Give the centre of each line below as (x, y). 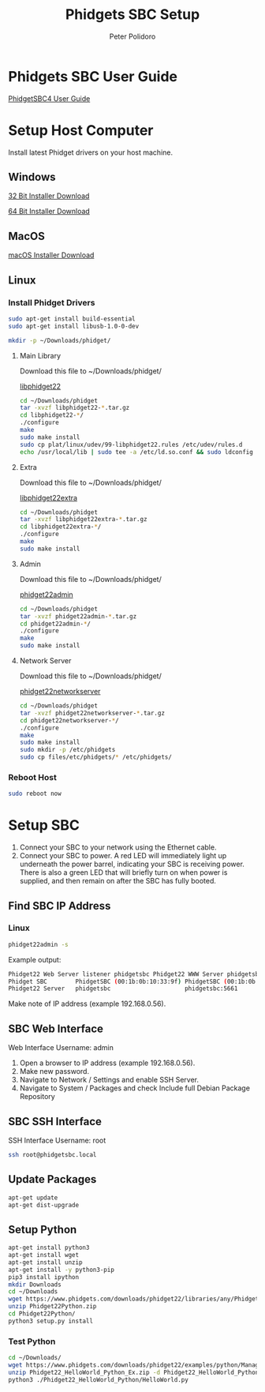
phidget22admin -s (38, 944)
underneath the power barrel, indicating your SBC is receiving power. (132, 864)
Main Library (40, 355)
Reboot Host (32, 777)
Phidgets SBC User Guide (93, 76)
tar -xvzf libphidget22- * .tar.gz (75, 408)
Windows (32, 177)
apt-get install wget (44, 1255)
